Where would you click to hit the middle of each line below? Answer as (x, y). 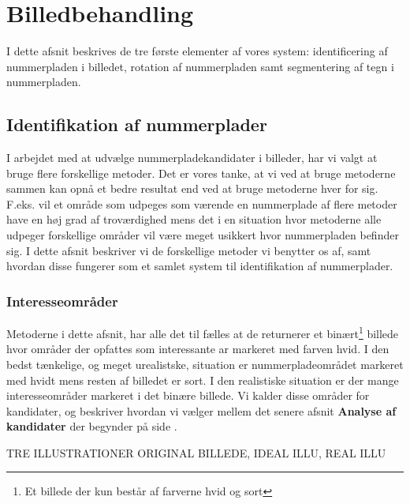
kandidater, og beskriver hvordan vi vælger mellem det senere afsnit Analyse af (201, 410)
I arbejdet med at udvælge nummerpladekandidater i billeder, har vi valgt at (192, 158)
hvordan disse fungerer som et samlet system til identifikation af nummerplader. (200, 266)
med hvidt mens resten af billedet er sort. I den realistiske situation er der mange (203, 380)
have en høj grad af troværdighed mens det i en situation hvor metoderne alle (194, 219)
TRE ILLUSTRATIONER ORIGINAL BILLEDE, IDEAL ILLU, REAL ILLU (196, 452)
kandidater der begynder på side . (92, 426)
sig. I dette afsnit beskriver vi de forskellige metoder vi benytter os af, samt (189, 250)
